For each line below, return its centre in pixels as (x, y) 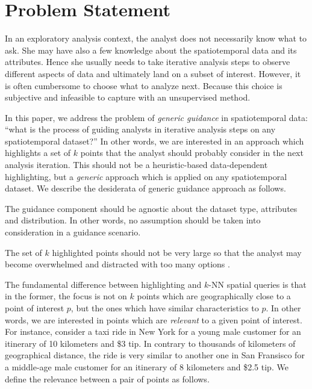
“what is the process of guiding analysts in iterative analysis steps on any (140, 129)
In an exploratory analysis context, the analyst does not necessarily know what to (156, 38)
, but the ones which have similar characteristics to (165, 308)
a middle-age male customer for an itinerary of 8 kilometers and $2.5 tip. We (147, 366)
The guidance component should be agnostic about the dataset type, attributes (151, 208)
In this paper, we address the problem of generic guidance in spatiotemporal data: (156, 117)
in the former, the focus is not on (66, 296)
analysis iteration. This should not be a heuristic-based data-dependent (136, 165)
